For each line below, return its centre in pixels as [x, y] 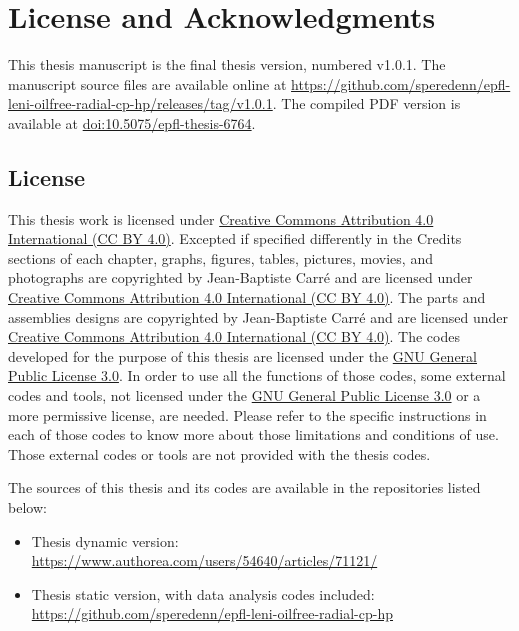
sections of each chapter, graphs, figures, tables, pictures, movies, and [220, 257]
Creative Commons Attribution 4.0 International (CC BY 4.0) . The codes [234, 336]
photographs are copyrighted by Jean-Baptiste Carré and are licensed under [240, 277]
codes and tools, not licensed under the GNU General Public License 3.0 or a [244, 395]
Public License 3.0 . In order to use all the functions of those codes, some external [257, 375]
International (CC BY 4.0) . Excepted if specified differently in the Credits [235, 238]
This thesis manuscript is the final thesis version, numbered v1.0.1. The [227, 64]
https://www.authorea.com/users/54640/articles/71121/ [204, 560]
